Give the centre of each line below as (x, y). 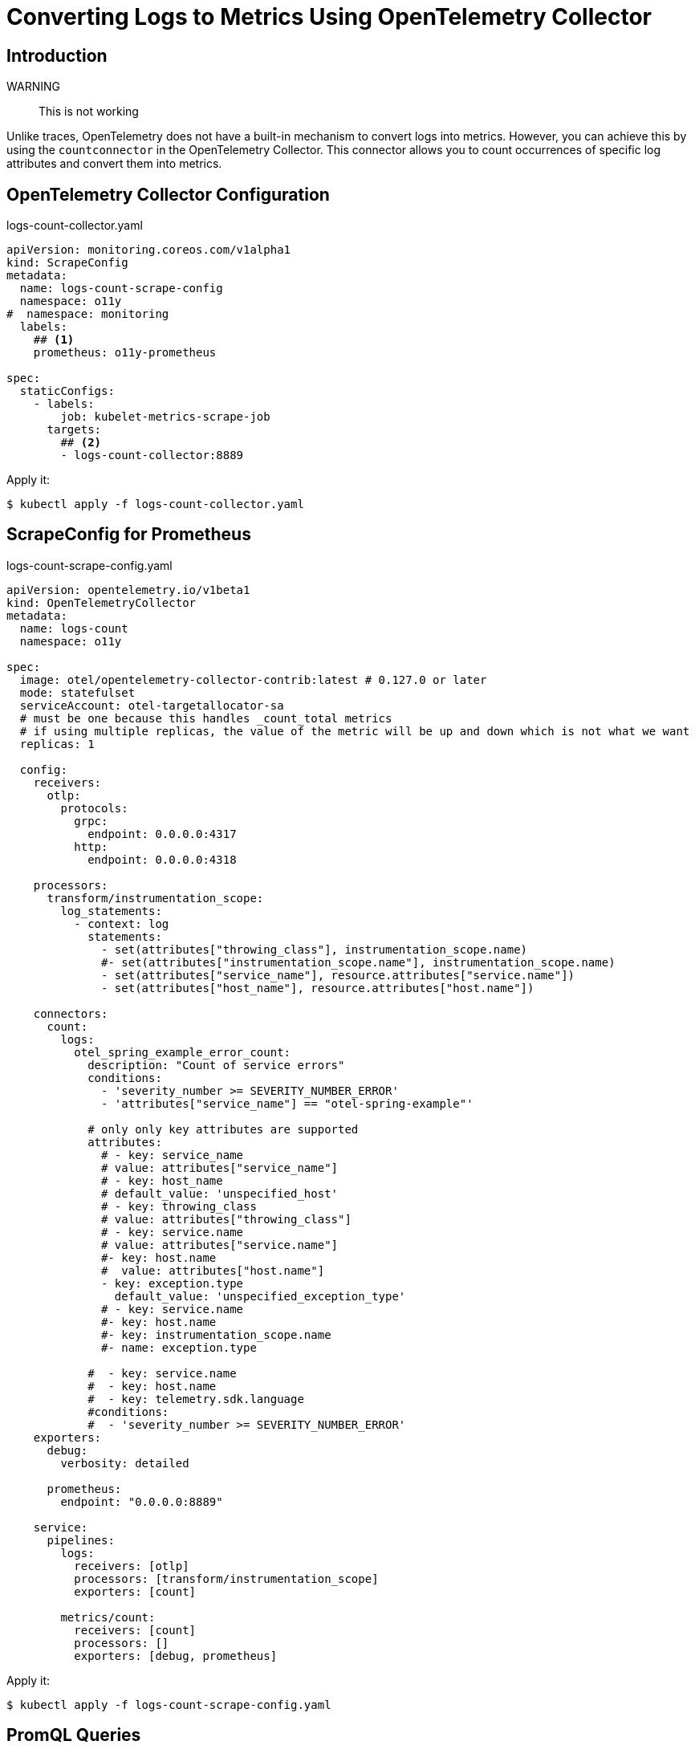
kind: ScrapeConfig (67, 263)
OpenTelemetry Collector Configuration (168, 194)
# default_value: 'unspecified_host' (220, 1193)
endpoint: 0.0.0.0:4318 (162, 859)
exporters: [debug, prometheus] (176, 1655)
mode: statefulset (77, 692)
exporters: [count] (135, 1591)
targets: (74, 430)
